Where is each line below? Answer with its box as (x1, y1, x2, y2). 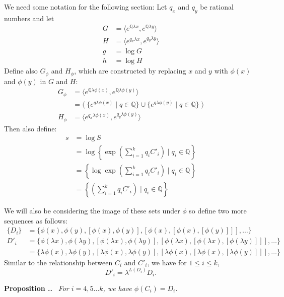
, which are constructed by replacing (74, 65, 186, 76)
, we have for (147, 257, 187, 267)
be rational (200, 2, 234, 12)
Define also (4, 65, 38, 76)
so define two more (189, 205, 247, 216)
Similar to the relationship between (4, 257, 113, 267)
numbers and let (4, 13, 54, 23)
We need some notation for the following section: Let (4, 2, 167, 12)
